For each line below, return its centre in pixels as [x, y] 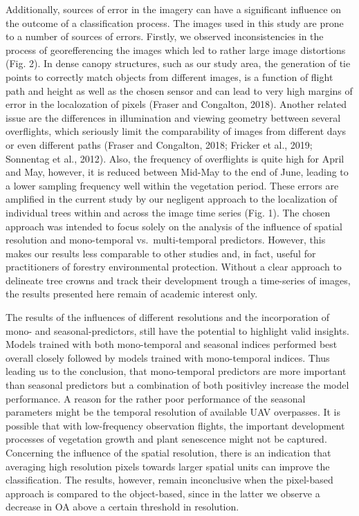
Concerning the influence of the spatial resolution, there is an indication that [168, 452]
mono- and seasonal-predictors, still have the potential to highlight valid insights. [177, 330]
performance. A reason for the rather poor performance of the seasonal [156, 398]
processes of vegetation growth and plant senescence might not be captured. [166, 439]
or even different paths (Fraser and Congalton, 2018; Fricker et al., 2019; [159, 144]
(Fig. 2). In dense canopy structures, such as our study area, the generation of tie [178, 63]
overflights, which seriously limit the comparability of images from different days [176, 131]
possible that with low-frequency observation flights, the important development [175, 425]
